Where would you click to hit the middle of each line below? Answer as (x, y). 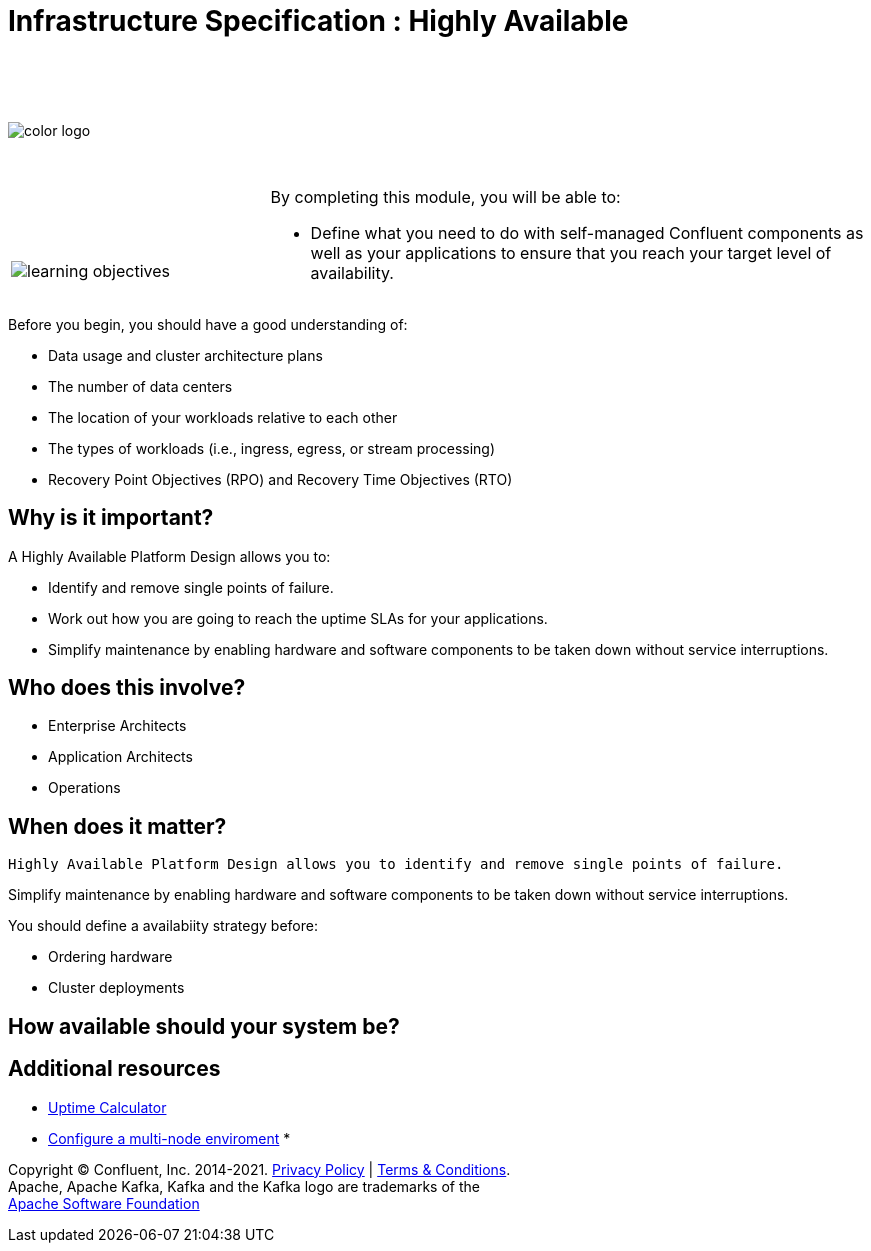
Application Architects (120, 757)
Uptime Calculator (107, 1107)
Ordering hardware (110, 957)
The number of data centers (140, 386)
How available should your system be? (204, 1026)
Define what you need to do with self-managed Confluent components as (587, 232)
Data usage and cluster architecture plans (185, 355)
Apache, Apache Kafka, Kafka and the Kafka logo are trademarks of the (244, 1186)
